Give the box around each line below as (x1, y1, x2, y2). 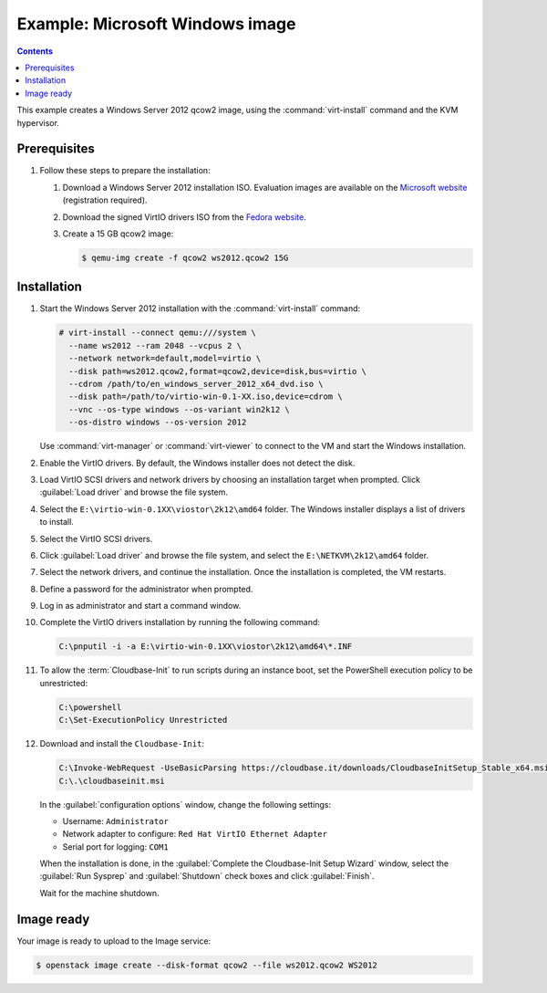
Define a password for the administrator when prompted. (39, 583, 253, 594)
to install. (39, 517, 75, 528)
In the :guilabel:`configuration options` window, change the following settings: (39, 799, 332, 810)
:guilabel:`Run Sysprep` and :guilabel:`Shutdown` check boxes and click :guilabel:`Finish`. (39, 871, 375, 882)
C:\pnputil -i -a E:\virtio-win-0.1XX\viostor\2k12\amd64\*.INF (58, 642, 353, 652)
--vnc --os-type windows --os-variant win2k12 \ (68, 404, 291, 414)
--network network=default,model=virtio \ (68, 353, 262, 364)
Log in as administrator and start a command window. (39, 601, 242, 611)
